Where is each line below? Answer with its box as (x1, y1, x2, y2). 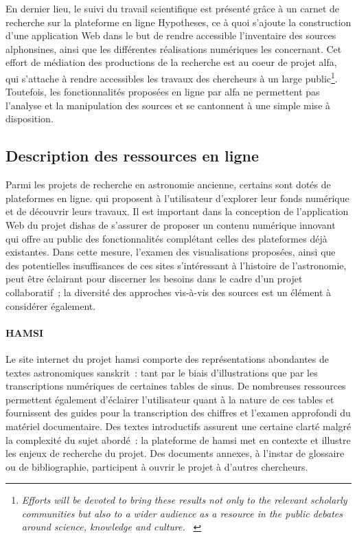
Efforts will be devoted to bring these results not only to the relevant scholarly (21, 493, 347, 507)
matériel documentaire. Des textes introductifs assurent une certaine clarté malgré (5, 418, 352, 433)
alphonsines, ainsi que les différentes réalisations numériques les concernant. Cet (5, 41, 342, 56)
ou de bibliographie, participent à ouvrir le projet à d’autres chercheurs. (5, 459, 308, 473)
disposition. (5, 111, 54, 126)
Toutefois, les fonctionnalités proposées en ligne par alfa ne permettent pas (5, 85, 320, 99)
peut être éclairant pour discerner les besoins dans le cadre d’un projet (5, 271, 303, 286)
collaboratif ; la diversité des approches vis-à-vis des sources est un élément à (5, 284, 332, 299)
